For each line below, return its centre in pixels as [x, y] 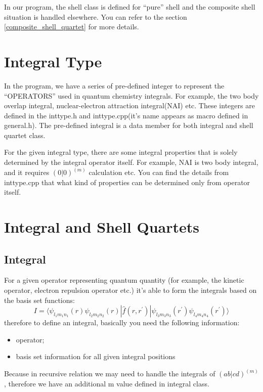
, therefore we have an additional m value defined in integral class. [107, 384]
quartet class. [25, 135]
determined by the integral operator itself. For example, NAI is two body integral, [131, 162]
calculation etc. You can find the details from [159, 172]
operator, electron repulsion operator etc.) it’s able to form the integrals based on [130, 290]
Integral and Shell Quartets [102, 227]
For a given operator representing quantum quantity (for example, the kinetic [124, 280]
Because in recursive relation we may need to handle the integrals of [110, 374]
